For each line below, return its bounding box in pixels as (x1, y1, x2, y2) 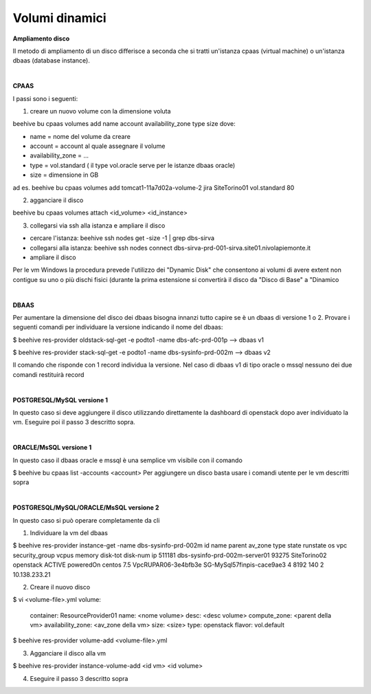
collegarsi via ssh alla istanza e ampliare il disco (30, 221, 166, 230)
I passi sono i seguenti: (12, 94, 78, 102)
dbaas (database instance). (12, 56, 91, 65)
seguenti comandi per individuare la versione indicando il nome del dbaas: (12, 323, 223, 332)
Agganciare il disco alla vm (30, 649, 106, 657)
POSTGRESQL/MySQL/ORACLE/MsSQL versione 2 (12, 503, 159, 512)
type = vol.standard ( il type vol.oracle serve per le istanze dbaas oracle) (30, 161, 236, 169)
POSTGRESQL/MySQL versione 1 (12, 395, 109, 404)
